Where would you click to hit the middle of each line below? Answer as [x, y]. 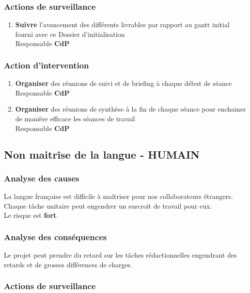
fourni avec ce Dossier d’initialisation [70, 34]
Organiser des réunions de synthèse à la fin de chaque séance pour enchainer [131, 109]
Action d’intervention [47, 65]
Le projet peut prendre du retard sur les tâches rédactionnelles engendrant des [120, 255]
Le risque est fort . [31, 215]
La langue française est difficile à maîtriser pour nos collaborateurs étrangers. [118, 196]
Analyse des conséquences [55, 236]
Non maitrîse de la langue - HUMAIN [102, 154]
